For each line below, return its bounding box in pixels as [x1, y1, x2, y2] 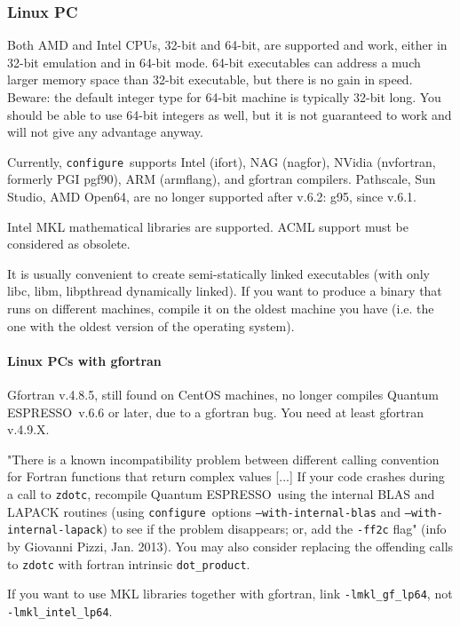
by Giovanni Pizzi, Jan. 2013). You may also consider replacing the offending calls [7, 536, 454, 555]
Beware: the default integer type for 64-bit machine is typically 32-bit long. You [7, 88, 441, 106]
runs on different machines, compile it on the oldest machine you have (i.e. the [7, 299, 434, 317]
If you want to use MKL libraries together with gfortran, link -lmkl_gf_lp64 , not [7, 584, 453, 603]
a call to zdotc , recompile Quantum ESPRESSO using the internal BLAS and [7, 484, 435, 503]
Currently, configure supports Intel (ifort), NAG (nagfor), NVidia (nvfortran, [7, 152, 436, 170]
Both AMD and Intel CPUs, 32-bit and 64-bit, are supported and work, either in [7, 36, 448, 54]
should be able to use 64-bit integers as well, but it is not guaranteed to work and [7, 105, 452, 123]
